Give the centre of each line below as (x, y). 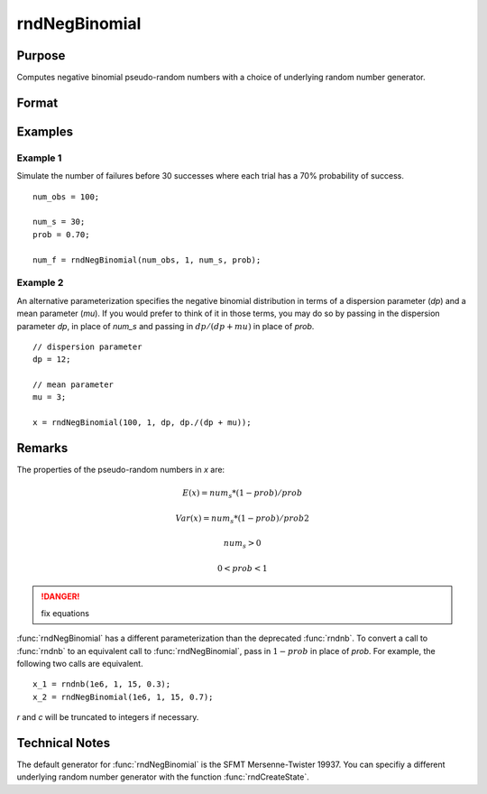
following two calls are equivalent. (80, 663)
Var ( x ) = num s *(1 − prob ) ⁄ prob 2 (243, 519)
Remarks (42, 448)
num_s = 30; (59, 222)
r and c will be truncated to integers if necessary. (108, 717)
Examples (45, 131)
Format (37, 102)
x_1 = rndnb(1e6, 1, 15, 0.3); (102, 684)
